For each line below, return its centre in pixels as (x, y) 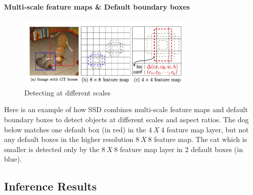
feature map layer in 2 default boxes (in (181, 149)
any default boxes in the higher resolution (69, 139)
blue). (13, 159)
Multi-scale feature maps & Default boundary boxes (97, 6)
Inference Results (51, 186)
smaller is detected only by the (52, 149)
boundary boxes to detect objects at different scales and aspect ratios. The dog (126, 119)
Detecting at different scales (68, 92)
